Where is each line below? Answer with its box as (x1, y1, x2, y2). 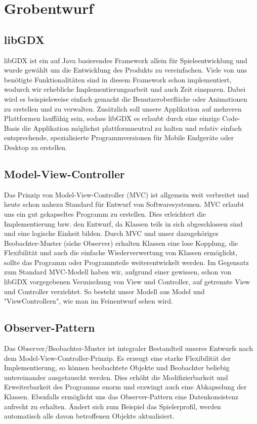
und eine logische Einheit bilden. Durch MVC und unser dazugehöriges (4, 228, 218, 238)
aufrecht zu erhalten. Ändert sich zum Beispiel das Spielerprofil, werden (4, 401, 221, 411)
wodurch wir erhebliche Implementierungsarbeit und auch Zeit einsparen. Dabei (4, 84, 246, 94)
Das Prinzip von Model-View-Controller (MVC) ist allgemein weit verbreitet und (4, 189, 249, 199)
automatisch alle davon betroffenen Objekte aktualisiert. (4, 411, 174, 421)
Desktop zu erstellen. (4, 142, 67, 152)
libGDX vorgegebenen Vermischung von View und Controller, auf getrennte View (4, 276, 250, 287)
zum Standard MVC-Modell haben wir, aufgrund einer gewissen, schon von (4, 267, 232, 277)
